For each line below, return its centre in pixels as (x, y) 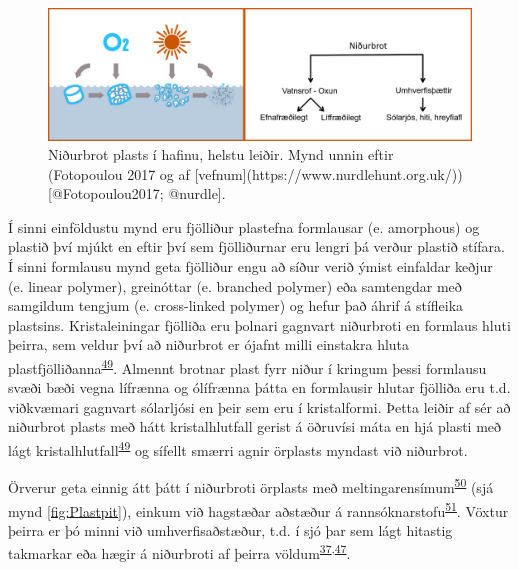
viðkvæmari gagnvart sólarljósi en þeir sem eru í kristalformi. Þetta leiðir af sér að (259, 406)
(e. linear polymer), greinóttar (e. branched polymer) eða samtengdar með (235, 285)
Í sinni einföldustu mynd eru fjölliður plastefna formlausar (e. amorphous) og (244, 226)
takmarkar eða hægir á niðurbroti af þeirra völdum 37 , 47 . (179, 552)
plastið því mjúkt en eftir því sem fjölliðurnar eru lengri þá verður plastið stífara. (256, 246)
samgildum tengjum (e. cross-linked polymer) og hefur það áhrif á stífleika (236, 305)
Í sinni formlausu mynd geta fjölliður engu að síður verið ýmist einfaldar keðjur (250, 266)
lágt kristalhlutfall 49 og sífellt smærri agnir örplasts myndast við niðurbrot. (238, 448)
